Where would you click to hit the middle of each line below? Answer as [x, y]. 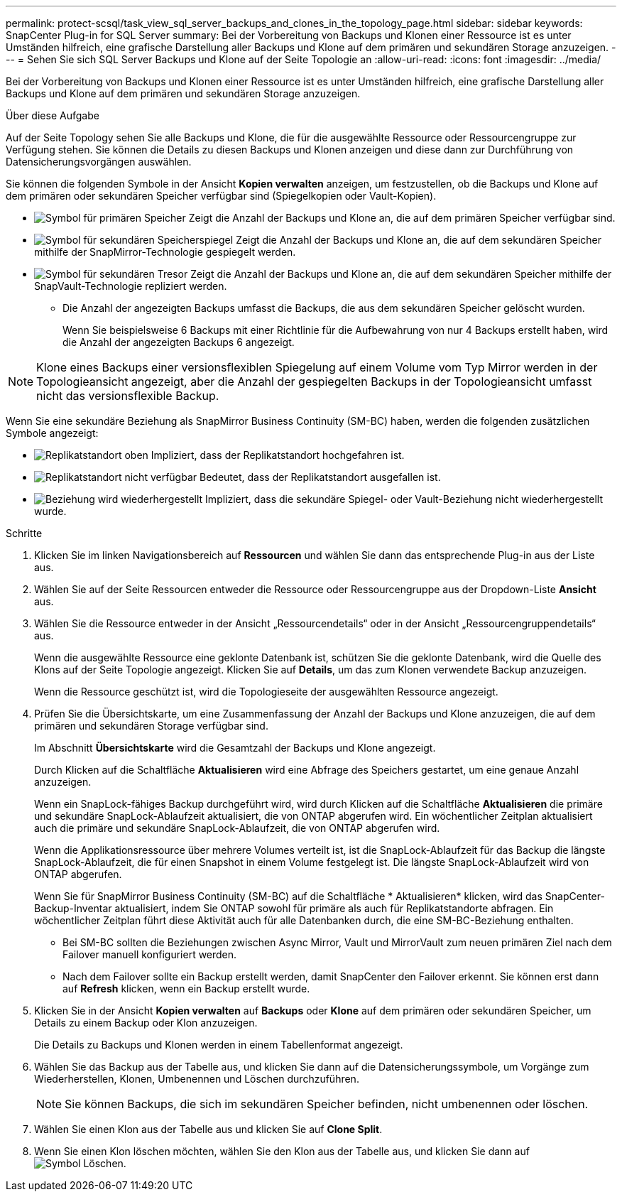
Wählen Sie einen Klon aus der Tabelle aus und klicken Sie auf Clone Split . [208, 1129]
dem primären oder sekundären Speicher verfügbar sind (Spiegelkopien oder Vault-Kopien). [221, 196]
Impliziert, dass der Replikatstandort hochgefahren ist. [278, 455]
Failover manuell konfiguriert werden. [150, 954]
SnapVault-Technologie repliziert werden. [131, 286]
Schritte [24, 533]
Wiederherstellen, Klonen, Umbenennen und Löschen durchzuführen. [197, 1079]
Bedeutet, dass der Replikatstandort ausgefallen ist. [320, 477]
